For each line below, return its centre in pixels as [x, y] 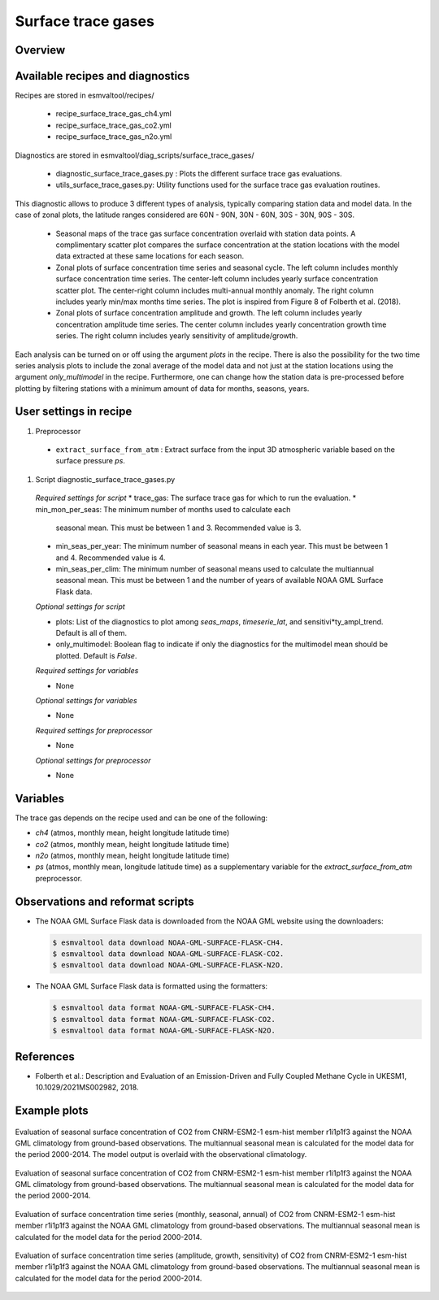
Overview [40, 50]
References [45, 1057]
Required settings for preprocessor [94, 730]
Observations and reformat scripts [104, 901]
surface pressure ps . [91, 461]
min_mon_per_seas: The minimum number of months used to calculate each [163, 509]
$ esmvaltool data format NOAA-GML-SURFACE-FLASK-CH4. [164, 1008]
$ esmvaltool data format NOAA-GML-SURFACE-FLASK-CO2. [164, 1019]
